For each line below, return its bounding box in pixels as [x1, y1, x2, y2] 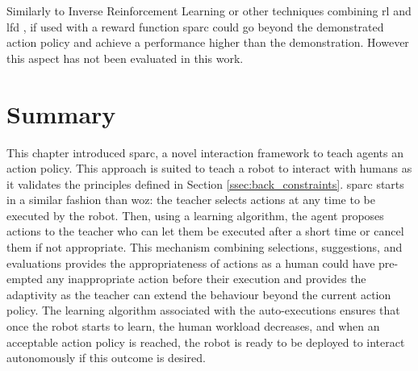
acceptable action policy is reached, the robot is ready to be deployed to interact [6, 333, 405, 350]
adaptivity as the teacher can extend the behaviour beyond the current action [6, 286, 391, 302]
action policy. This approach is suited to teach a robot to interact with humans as [6, 160, 412, 177]
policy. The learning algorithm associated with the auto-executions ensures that [6, 302, 400, 319]
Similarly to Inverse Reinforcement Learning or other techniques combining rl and [6, 2, 412, 19]
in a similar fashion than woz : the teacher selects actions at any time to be [6, 191, 375, 208]
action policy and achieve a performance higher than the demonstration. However [6, 34, 409, 51]
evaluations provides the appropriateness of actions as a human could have [6, 254, 375, 271]
